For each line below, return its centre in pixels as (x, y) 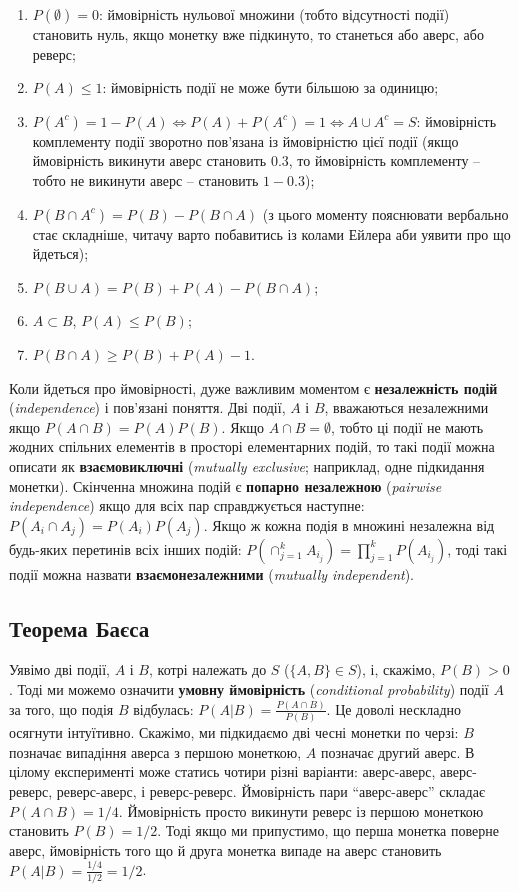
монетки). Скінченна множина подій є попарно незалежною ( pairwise (225, 485)
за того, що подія (61, 708)
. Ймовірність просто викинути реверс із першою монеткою (301, 810)
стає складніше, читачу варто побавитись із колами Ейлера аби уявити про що (271, 233)
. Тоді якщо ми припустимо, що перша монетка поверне (328, 830)
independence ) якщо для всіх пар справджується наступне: (187, 505)
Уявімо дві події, (59, 669)
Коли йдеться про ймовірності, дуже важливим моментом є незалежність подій (253, 387)
